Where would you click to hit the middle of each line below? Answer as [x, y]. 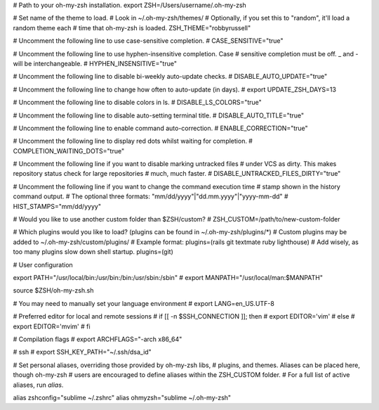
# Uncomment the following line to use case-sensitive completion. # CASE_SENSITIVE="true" [148, 41]
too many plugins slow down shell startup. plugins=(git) [93, 252]
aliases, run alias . [38, 385]
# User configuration [43, 264]
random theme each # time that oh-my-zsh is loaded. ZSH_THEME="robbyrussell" [132, 27]
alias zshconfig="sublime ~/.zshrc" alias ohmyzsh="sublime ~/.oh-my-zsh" [122, 397]
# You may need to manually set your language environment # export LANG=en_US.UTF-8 [144, 303]
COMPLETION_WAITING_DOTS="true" [69, 150]
